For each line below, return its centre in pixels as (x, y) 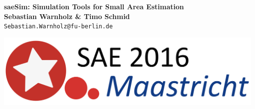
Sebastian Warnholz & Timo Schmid (67, 16)
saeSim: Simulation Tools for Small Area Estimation (94, 6)
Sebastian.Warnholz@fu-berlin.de (58, 27)
